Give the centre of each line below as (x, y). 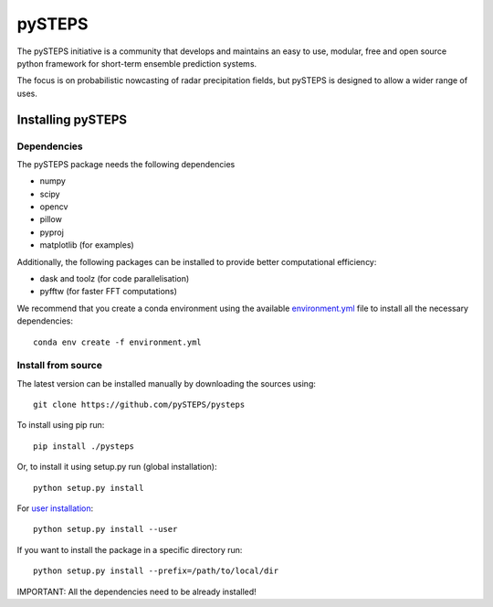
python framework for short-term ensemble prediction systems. (137, 63)
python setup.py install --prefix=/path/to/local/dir (156, 571)
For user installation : (55, 508)
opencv (54, 207)
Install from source (59, 366)
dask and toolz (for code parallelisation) (115, 278)
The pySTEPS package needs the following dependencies (126, 164)
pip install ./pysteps (84, 446)
